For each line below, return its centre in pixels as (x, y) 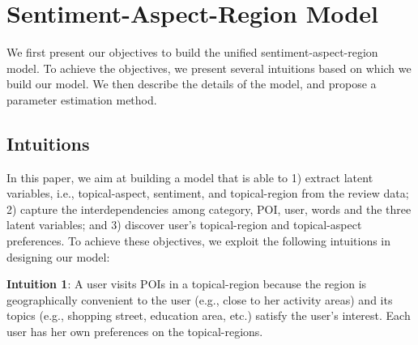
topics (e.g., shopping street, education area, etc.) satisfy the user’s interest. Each (209, 315)
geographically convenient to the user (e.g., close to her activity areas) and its (200, 299)
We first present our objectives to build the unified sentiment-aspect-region (192, 52)
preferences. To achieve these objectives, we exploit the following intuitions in (199, 241)
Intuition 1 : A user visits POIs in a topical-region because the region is (187, 284)
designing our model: (58, 256)
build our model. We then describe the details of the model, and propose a (192, 84)
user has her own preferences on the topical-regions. (135, 332)
